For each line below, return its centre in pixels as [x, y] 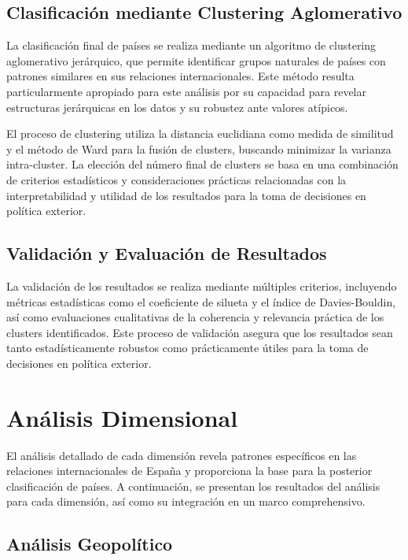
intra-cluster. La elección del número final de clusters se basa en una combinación [202, 164]
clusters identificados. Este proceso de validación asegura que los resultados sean [200, 332]
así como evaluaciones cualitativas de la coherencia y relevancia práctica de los [195, 317]
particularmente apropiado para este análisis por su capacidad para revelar [186, 91]
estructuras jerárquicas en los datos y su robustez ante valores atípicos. [177, 107]
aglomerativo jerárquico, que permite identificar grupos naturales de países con [196, 60]
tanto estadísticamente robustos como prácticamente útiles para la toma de [187, 348]
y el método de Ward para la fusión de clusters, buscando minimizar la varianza [199, 148]
